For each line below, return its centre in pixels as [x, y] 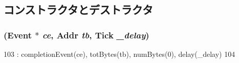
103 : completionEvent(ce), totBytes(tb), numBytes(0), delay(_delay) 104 [119, 54]
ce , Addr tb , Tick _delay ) [96, 35]
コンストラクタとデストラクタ [78, 9]
